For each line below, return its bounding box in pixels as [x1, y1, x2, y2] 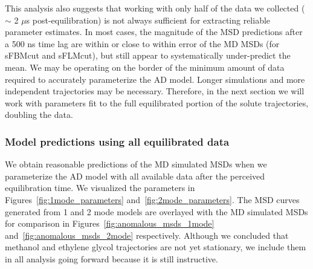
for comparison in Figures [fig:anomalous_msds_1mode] [5, 217, 215, 230]
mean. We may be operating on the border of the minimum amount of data [5, 60, 285, 73]
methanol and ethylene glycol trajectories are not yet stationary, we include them [5, 241, 306, 253]
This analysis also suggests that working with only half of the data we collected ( [5, 2, 305, 14]
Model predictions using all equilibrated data [5, 134, 230, 149]
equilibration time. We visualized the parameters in [5, 181, 195, 194]
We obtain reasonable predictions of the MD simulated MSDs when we [5, 158, 267, 170]
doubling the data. [5, 108, 73, 121]
